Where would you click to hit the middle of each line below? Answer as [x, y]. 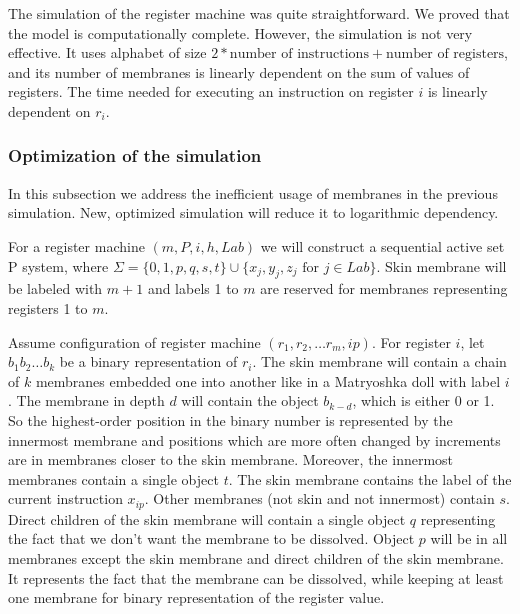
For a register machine [76, 245]
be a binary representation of [148, 361]
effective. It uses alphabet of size [107, 52]
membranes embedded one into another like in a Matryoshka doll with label [268, 380]
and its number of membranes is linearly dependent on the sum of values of [239, 71]
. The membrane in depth [86, 400]
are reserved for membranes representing [384, 288]
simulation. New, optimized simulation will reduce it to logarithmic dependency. [253, 212]
